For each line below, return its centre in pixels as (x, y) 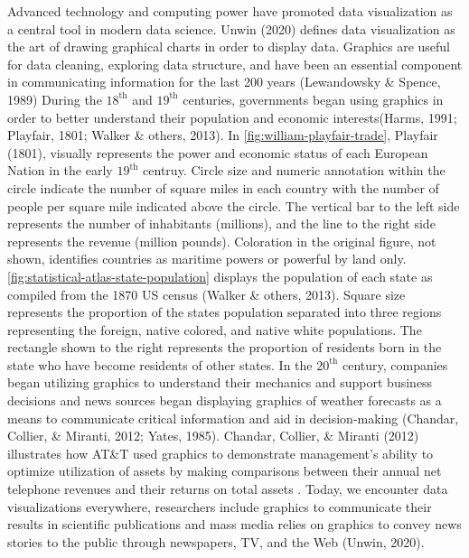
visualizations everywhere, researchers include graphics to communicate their (220, 506)
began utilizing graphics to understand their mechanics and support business (220, 382)
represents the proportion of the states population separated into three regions (225, 312)
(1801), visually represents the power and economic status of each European (218, 152)
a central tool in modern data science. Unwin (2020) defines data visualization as (231, 28)
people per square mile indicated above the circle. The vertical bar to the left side (234, 205)
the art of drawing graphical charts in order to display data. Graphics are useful (229, 46)
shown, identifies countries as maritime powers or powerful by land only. (207, 259)
